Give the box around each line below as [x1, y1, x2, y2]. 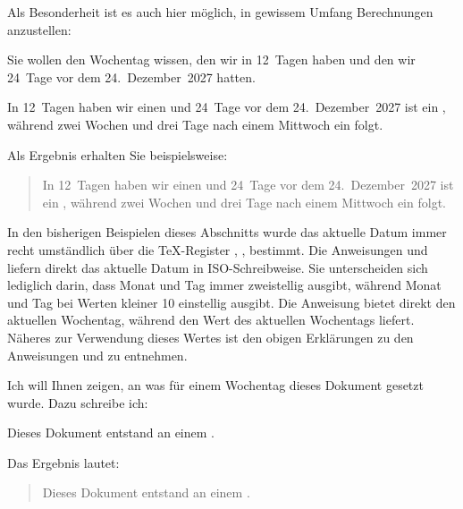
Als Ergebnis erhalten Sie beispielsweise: [7, 145, 228, 164]
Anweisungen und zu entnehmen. [7, 345, 188, 364]
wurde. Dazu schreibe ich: [7, 393, 148, 411]
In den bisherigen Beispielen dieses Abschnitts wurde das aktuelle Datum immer [7, 223, 447, 242]
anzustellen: [7, 20, 72, 38]
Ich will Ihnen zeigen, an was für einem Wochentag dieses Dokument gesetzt [7, 376, 424, 394]
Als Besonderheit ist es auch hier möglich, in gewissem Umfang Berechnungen [7, 3, 434, 21]
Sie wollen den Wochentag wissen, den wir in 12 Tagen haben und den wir [7, 50, 416, 69]
